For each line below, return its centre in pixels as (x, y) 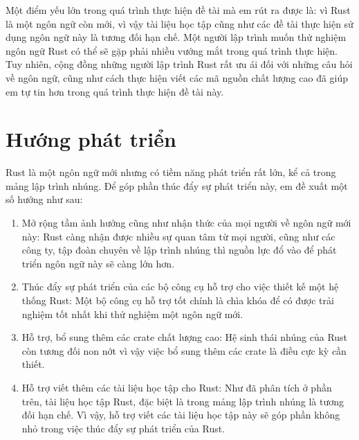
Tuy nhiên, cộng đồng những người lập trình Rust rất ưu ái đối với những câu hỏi (179, 64)
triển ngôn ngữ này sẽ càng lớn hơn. (98, 263)
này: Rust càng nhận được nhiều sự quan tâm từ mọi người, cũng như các (178, 236)
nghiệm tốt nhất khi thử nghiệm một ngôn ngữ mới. (132, 314)
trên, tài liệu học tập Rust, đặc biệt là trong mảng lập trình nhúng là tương (183, 401)
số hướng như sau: (44, 199)
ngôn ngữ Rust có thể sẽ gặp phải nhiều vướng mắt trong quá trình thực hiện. (172, 50)
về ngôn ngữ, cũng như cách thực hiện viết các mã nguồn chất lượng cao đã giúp (177, 77)
